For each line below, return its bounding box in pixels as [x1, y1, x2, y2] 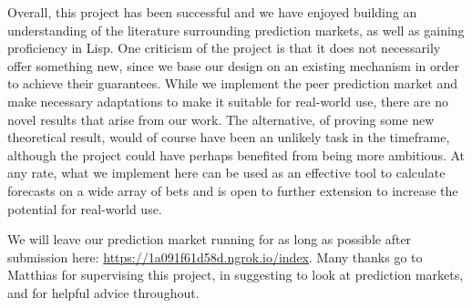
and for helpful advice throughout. [7, 282, 200, 302]
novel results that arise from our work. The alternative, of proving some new [7, 109, 435, 128]
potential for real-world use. [7, 199, 162, 218]
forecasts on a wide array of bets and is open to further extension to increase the [7, 180, 458, 200]
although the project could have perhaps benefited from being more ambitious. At [7, 145, 466, 164]
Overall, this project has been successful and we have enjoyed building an [7, 3, 417, 21]
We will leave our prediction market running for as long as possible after [7, 230, 412, 249]
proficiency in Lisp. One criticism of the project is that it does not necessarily [7, 38, 441, 57]
